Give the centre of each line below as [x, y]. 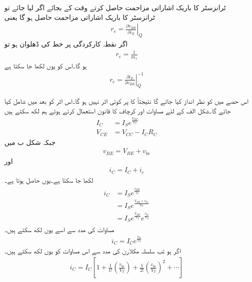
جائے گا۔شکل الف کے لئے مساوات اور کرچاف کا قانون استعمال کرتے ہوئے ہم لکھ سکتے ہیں [118, 110]
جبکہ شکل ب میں [30, 142]
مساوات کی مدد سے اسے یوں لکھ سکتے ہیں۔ [59, 229]
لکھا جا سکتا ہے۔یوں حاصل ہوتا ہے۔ [49, 180]
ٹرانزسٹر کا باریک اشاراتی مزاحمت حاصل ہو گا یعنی [80, 17]
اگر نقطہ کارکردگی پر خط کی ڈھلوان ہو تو [66, 44]
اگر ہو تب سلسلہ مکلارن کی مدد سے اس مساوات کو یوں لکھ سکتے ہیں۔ [93, 251]
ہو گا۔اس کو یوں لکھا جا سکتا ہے [46, 66]
